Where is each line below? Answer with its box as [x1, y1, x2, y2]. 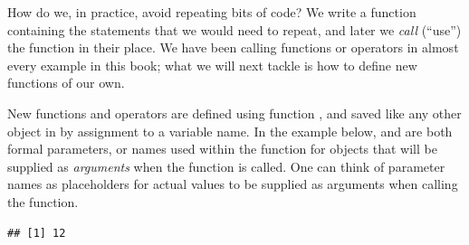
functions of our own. [7, 73, 125, 92]
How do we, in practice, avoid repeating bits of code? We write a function [7, 3, 416, 21]
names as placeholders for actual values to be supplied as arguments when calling [7, 174, 458, 193]
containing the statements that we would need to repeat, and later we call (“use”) [7, 20, 462, 39]
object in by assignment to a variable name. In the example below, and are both [7, 121, 453, 140]
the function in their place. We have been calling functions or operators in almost [7, 38, 459, 57]
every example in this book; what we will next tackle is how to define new [7, 55, 417, 74]
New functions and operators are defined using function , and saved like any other [7, 103, 462, 122]
